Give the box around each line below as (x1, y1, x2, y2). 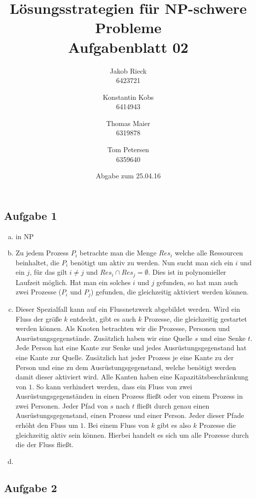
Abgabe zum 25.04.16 (96, 170, 161, 181)
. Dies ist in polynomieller (148, 267, 226, 277)
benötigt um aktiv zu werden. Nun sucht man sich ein (70, 257, 233, 267)
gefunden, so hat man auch (156, 277, 238, 287)
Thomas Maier (106, 118, 150, 128)
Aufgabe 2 (4, 480, 57, 495)
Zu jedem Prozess (15, 248, 69, 258)
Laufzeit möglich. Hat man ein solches (15, 277, 131, 287)
